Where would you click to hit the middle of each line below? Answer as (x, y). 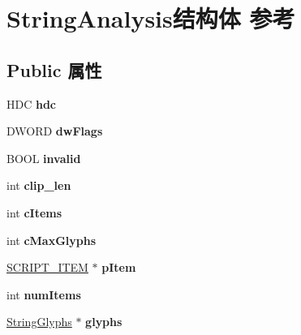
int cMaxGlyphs (52, 240)
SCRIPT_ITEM (47, 267)
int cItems (34, 212)
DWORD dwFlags (55, 131)
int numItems (44, 294)
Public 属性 (54, 69)
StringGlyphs (39, 322)
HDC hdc (32, 103)
